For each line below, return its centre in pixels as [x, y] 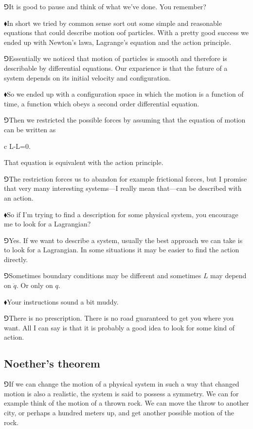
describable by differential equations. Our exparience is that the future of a [116, 68]
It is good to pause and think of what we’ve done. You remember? [108, 6]
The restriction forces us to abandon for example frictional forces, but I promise [128, 178]
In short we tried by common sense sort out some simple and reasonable [114, 23]
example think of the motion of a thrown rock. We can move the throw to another [126, 403]
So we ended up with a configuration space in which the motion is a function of [125, 94]
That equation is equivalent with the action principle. [84, 162]
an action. [19, 197]
